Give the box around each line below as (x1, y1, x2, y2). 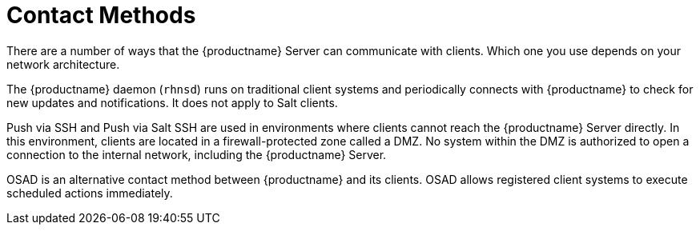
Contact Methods (6, 2, 196, 29)
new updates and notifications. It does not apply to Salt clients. (6, 95, 338, 110)
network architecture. (6, 57, 120, 71)
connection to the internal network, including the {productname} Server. (6, 147, 387, 161)
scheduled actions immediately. (6, 185, 173, 200)
